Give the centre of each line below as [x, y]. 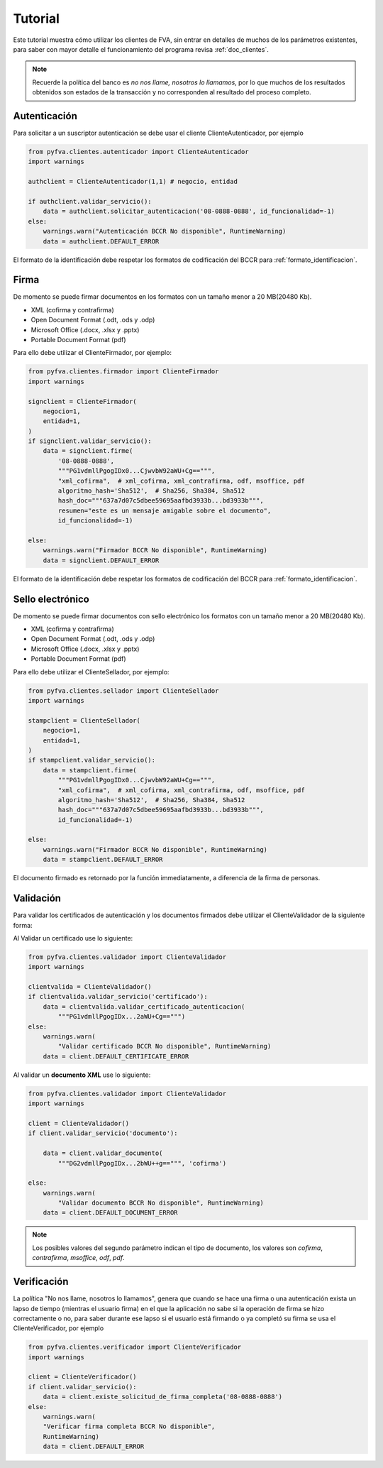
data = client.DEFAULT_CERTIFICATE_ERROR [116, 1056]
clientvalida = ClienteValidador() [90, 987]
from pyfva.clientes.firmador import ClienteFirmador [123, 372]
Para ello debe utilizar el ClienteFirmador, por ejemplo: [93, 353]
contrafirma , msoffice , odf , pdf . [78, 1258]
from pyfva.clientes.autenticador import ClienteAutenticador [138, 152]
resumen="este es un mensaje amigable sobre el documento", [165, 510]
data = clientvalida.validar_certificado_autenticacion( [144, 1007]
